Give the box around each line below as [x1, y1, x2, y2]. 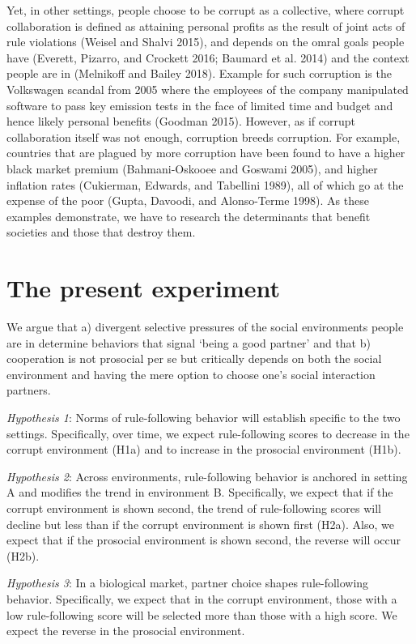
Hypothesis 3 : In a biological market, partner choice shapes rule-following [6, 574, 369, 591]
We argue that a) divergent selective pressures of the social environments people [6, 318, 404, 335]
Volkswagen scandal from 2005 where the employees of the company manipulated [6, 80, 409, 97]
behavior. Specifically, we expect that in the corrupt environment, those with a [6, 590, 397, 607]
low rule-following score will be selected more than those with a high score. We [6, 606, 397, 623]
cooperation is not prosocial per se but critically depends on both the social [6, 350, 382, 367]
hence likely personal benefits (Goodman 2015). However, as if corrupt [6, 113, 355, 130]
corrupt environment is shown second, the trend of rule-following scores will [6, 499, 382, 516]
